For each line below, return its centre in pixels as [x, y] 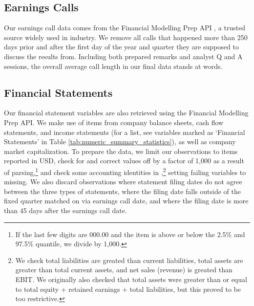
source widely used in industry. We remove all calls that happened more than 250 [126, 37]
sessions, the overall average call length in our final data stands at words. [113, 66]
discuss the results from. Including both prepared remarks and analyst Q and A [123, 56]
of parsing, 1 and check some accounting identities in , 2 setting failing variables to [125, 171]
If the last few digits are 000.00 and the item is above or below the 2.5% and [130, 234]
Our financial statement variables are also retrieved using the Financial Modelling [126, 113]
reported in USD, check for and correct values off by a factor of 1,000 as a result [124, 161]
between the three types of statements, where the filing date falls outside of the [122, 191]
